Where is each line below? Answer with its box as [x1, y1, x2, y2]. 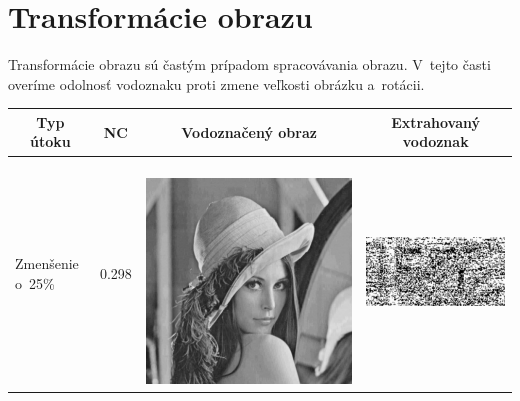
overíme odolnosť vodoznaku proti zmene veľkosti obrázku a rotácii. [8, 73, 425, 94]
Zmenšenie [15, 252, 79, 273]
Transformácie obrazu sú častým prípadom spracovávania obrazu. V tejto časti [8, 54, 491, 75]
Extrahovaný [391, 111, 481, 132]
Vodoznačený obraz [181, 121, 317, 142]
